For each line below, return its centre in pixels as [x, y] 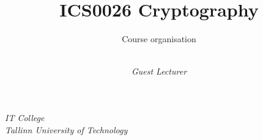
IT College [25, 117]
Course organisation [159, 39]
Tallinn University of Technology [66, 129]
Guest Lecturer [159, 71]
